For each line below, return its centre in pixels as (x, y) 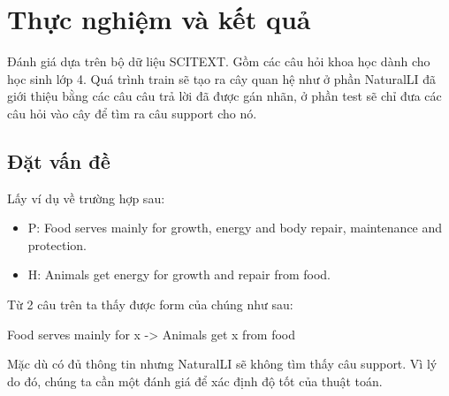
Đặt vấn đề (59, 160)
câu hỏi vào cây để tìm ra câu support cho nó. (132, 113)
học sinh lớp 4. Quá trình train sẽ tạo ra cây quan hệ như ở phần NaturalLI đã (222, 78)
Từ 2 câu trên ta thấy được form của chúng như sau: (150, 305)
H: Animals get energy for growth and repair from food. (179, 274)
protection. (57, 244)
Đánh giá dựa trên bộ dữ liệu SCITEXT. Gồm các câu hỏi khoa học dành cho (219, 61)
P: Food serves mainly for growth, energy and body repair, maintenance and (235, 228)
